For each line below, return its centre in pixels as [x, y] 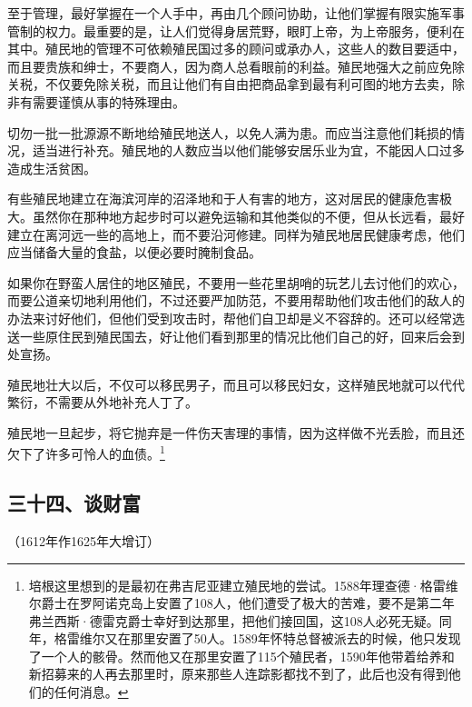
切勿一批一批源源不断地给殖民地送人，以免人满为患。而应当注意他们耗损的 [230, 132]
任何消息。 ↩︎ [91, 692]
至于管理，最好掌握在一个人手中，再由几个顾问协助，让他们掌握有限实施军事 [236, 13]
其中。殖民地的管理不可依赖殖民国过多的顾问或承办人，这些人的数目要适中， [236, 49]
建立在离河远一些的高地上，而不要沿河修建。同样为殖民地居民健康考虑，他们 [236, 234]
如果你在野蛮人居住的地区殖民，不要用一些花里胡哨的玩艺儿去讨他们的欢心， [236, 282]
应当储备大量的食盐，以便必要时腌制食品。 [134, 252]
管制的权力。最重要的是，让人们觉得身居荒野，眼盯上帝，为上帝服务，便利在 [236, 30]
